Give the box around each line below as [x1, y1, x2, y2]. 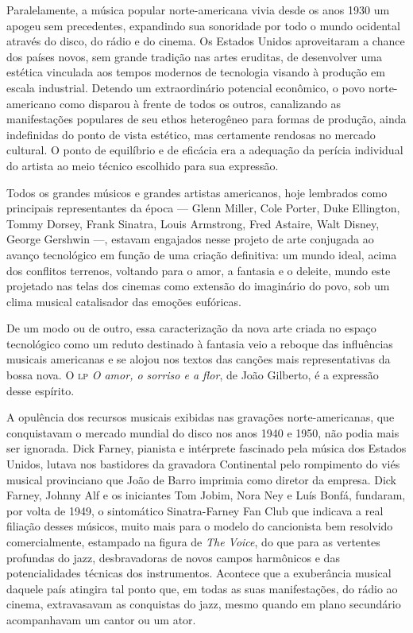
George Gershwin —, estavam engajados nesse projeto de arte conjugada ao [6, 231, 374, 247]
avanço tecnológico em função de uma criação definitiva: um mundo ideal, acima [6, 246, 397, 262]
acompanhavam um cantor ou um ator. [6, 611, 196, 627]
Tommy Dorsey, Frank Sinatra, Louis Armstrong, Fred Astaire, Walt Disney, [6, 215, 380, 231]
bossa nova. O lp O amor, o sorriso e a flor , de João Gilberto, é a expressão [6, 367, 379, 383]
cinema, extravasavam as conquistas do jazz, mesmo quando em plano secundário [6, 596, 401, 612]
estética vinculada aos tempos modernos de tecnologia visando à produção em [6, 64, 385, 80]
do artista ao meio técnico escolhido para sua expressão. [6, 157, 279, 173]
